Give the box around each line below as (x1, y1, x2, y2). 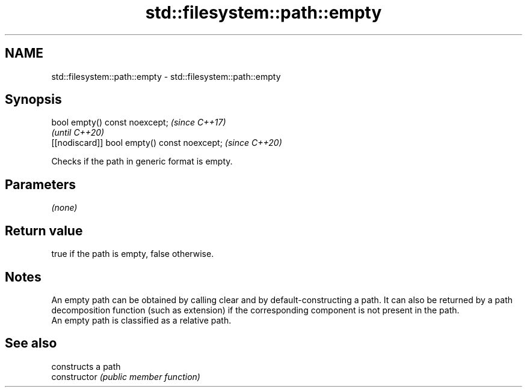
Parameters (5, 176, 76, 192)
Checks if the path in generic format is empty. (51, 156, 233, 167)
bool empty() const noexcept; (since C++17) (51, 117, 226, 128)
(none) (51, 202, 78, 213)
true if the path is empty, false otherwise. (51, 249, 214, 259)
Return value (5, 223, 83, 238)
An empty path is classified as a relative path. (51, 315, 232, 325)
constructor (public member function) (51, 371, 200, 382)
